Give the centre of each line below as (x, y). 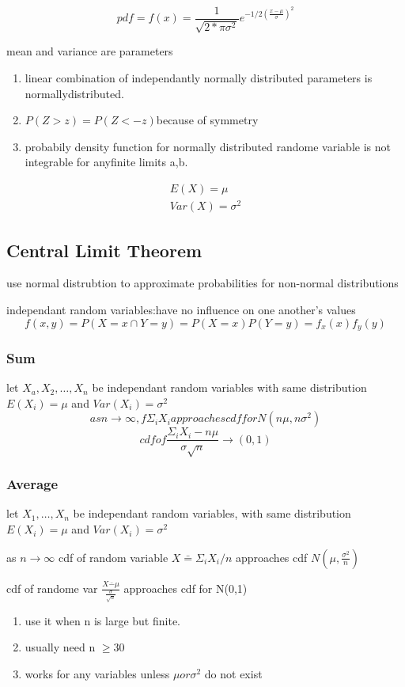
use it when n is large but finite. (102, 620)
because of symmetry (207, 120)
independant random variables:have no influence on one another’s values (181, 309)
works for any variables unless (97, 673)
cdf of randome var (52, 588)
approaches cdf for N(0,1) (185, 588)
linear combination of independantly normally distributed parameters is (199, 78)
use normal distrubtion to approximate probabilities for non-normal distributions (202, 283)
